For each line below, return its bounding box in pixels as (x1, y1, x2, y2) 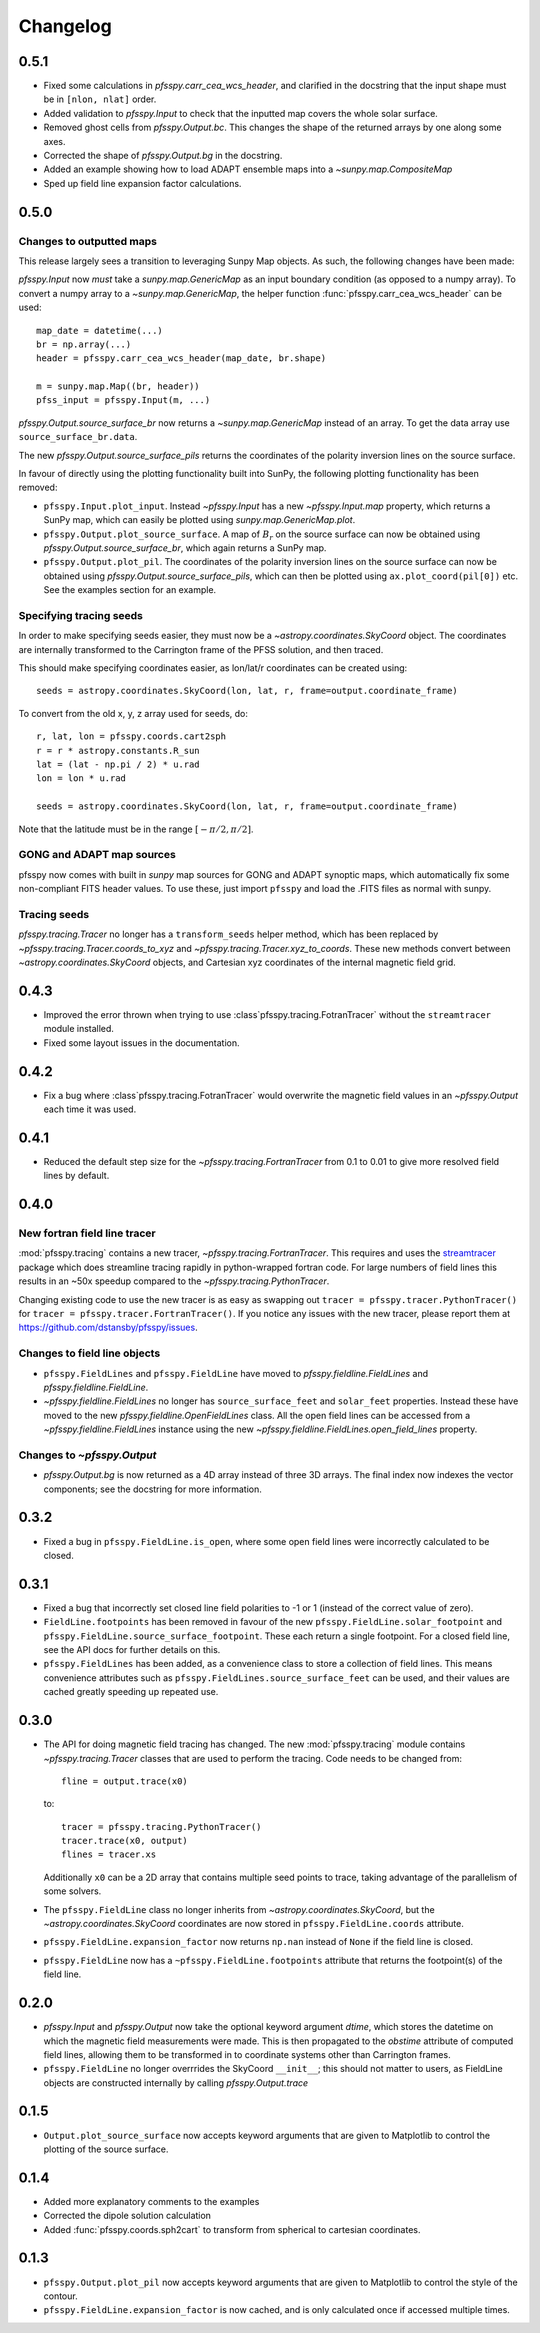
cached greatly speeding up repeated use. (43, 1686, 219, 1698)
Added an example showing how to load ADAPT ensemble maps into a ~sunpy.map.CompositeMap (43, 163, 453, 175)
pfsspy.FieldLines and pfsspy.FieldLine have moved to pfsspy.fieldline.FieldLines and (43, 1367, 429, 1379)
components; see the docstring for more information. (43, 1483, 262, 1495)
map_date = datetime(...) (36, 325, 164, 336)
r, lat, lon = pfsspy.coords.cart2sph (36, 731, 227, 742)
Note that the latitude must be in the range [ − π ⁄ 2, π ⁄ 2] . (18, 823, 254, 835)
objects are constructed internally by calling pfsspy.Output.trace (43, 2076, 309, 2089)
